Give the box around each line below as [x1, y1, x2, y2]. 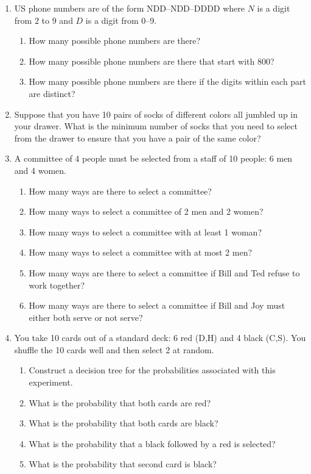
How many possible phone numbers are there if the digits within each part [29, 75, 307, 88]
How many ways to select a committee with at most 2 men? [29, 246, 253, 259]
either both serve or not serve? [29, 311, 143, 323]
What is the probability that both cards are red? [29, 396, 211, 409]
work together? [29, 278, 85, 291]
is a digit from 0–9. [85, 13, 157, 26]
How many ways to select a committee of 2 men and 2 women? [29, 205, 264, 218]
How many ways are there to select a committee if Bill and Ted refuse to [29, 266, 300, 279]
